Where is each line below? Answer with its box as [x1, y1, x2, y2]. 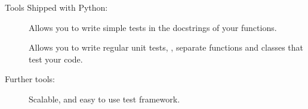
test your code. [29, 52, 83, 65]
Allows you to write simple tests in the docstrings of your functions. [29, 21, 277, 33]
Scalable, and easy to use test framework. [29, 92, 180, 105]
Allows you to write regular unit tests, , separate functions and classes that [29, 41, 304, 54]
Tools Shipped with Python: [5, 1, 108, 13]
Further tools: [5, 73, 55, 85]
